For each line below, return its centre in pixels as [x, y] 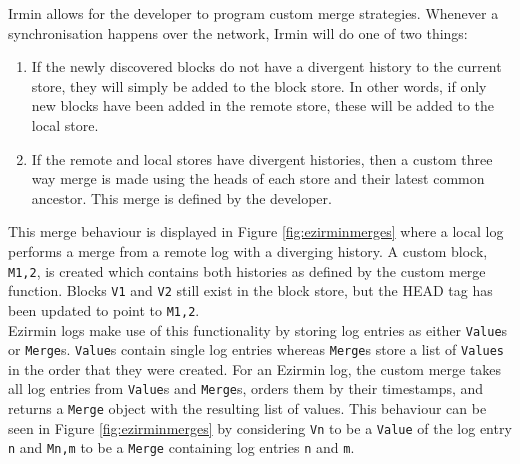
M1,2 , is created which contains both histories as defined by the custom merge [247, 270]
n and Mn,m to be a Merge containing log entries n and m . [181, 447]
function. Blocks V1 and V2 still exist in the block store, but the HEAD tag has [250, 290]
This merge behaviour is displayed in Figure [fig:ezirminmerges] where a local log [256, 231]
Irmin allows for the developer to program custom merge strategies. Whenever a [253, 13]
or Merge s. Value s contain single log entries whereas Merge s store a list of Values [256, 349]
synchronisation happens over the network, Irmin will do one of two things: [238, 32]
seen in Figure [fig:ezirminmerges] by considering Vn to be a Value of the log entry [260, 427]
